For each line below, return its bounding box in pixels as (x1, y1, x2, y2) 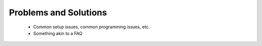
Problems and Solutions (9, 7, 107, 18)
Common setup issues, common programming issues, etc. (33, 24, 150, 30)
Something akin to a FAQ (33, 30, 82, 36)
